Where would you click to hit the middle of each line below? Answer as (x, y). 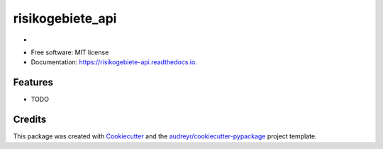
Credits (30, 120)
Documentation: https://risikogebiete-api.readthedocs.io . (114, 62)
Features (33, 82)
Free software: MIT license (70, 52)
